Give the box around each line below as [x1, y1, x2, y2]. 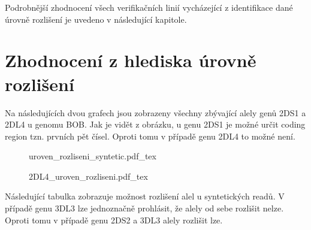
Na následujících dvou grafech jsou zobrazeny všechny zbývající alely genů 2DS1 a [5, 106, 306, 119]
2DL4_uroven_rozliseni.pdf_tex [29, 170, 148, 182]
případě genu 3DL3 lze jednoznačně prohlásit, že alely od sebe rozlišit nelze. [5, 202, 284, 214]
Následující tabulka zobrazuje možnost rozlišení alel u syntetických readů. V [5, 190, 285, 202]
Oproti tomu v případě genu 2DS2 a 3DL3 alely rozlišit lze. [5, 213, 223, 226]
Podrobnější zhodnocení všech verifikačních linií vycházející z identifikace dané [5, 1, 293, 13]
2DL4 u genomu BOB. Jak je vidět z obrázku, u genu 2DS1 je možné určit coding [5, 118, 306, 131]
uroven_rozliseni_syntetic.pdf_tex [29, 150, 156, 162]
